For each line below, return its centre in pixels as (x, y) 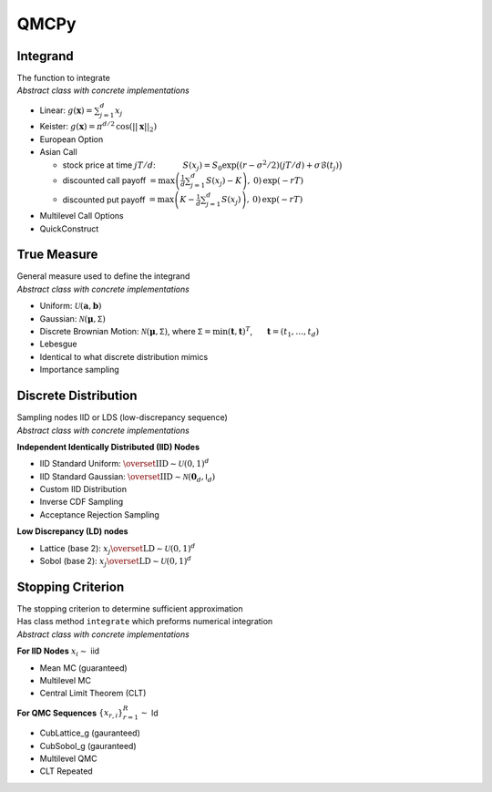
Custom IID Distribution (83, 489)
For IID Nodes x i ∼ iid (58, 652)
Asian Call (58, 152)
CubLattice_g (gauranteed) (90, 733)
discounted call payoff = (109, 180)
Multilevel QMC (68, 759)
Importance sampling (80, 370)
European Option (72, 139)
